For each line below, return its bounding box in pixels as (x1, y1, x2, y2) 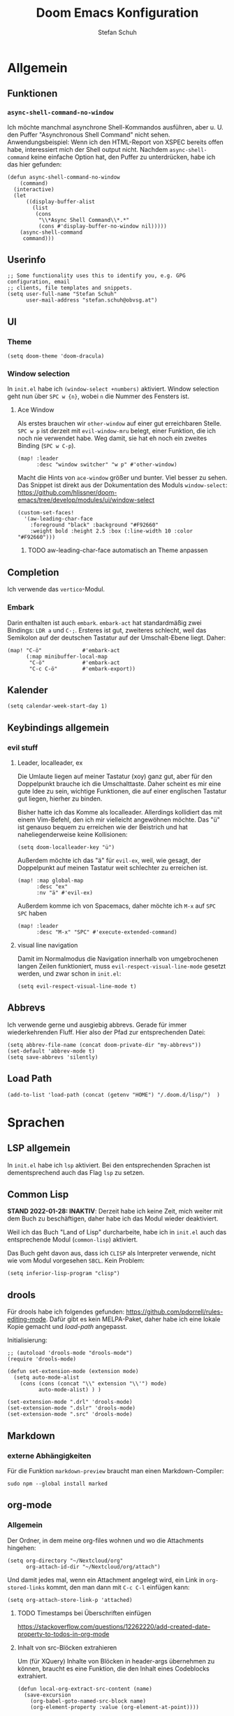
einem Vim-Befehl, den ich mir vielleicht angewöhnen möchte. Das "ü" (17, 815, 220, 824)
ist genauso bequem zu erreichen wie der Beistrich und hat (17, 823, 189, 831)
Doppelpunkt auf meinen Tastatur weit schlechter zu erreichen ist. (17, 864, 208, 872)
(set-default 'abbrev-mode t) (7, 1048, 96, 1055)
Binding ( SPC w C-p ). (17, 442, 76, 450)
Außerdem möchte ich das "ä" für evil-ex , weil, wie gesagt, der (17, 856, 201, 865)
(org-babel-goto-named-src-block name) (30, 1697, 147, 1705)
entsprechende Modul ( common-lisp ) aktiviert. (7, 1235, 138, 1244)
